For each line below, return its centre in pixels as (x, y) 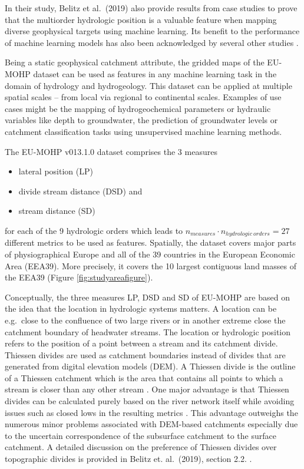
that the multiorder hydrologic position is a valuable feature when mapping (141, 19)
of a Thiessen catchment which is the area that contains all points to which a (144, 377)
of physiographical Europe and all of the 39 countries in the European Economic (150, 254)
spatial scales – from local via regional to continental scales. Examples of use (143, 97)
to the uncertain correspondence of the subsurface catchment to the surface (141, 435)
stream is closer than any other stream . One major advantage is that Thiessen (147, 389)
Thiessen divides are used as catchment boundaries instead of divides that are (145, 354)
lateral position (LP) (56, 171)
